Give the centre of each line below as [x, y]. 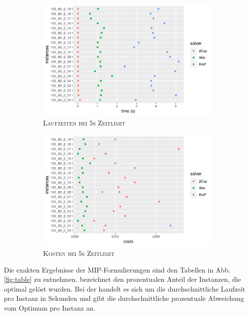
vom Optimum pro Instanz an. [50, 307]
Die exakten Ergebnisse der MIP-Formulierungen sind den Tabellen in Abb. [117, 269]
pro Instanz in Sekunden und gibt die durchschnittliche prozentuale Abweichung [124, 298]
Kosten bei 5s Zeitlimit [79, 253]
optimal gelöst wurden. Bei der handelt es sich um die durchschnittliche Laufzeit [125, 288]
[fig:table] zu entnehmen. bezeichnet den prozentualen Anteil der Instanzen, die [123, 279]
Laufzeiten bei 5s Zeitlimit [84, 122]
